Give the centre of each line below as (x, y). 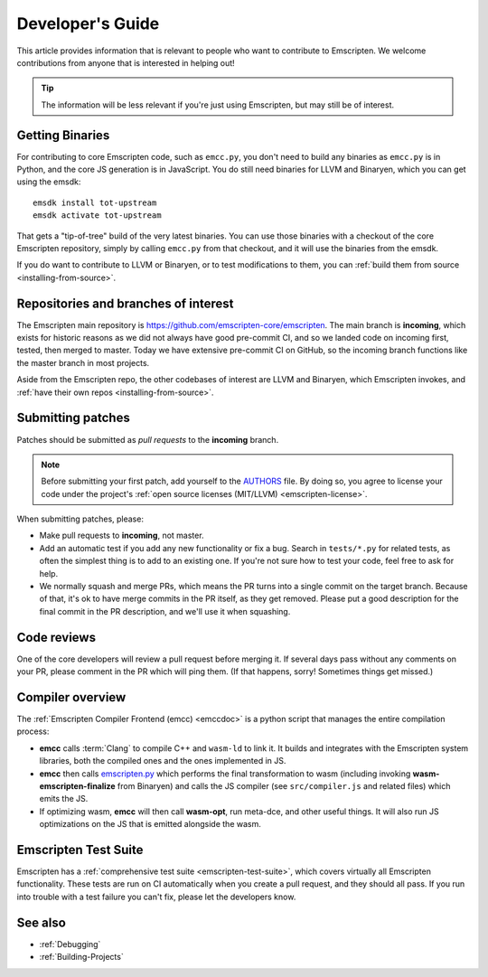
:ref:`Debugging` (70, 944)
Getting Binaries (63, 135)
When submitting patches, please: (80, 519)
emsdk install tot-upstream (95, 202)
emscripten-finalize (78, 785)
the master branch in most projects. (83, 362)
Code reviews (56, 637)
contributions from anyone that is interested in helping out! (126, 62)
